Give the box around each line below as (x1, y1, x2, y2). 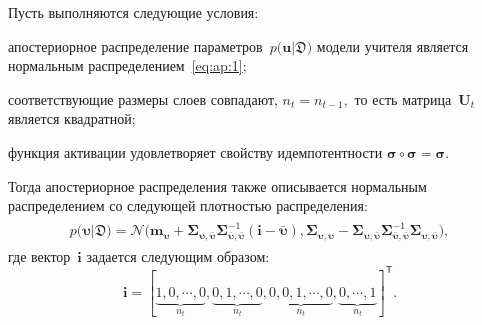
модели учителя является (316, 35, 469, 56)
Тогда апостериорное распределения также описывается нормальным (8, 175, 427, 196)
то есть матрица (354, 88, 452, 109)
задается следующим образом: (86, 245, 270, 266)
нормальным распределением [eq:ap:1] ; (8, 55, 247, 76)
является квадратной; (8, 108, 136, 129)
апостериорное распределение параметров (8, 35, 263, 56)
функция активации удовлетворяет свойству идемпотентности (8, 141, 383, 162)
